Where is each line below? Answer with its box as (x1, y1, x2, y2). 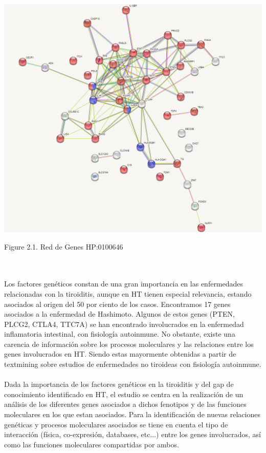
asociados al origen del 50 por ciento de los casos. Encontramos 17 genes (4, 298, 231, 309)
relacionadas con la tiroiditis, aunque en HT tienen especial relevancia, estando (4, 288, 252, 299)
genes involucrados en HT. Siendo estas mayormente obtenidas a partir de (4, 348, 236, 359)
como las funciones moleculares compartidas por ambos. (4, 439, 179, 449)
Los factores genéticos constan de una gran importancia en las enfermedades (4, 278, 243, 289)
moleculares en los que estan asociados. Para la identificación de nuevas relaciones (4, 409, 260, 420)
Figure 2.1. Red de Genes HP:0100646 (4, 241, 123, 252)
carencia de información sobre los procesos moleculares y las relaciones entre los (4, 338, 254, 349)
